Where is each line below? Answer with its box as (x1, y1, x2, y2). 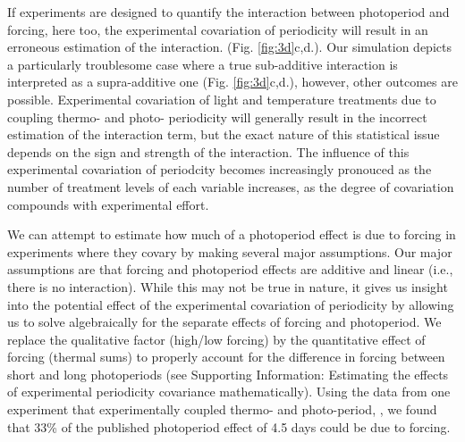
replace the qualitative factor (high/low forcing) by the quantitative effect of (7, 329, 426, 348)
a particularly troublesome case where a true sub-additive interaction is (7, 54, 398, 73)
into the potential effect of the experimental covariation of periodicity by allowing (7, 295, 454, 313)
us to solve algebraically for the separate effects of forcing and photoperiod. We (7, 313, 442, 331)
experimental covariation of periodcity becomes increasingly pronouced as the (7, 160, 432, 179)
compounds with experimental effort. (7, 195, 209, 213)
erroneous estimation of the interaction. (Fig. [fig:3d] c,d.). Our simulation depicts (7, 38, 452, 56)
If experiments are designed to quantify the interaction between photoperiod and (7, 3, 450, 21)
